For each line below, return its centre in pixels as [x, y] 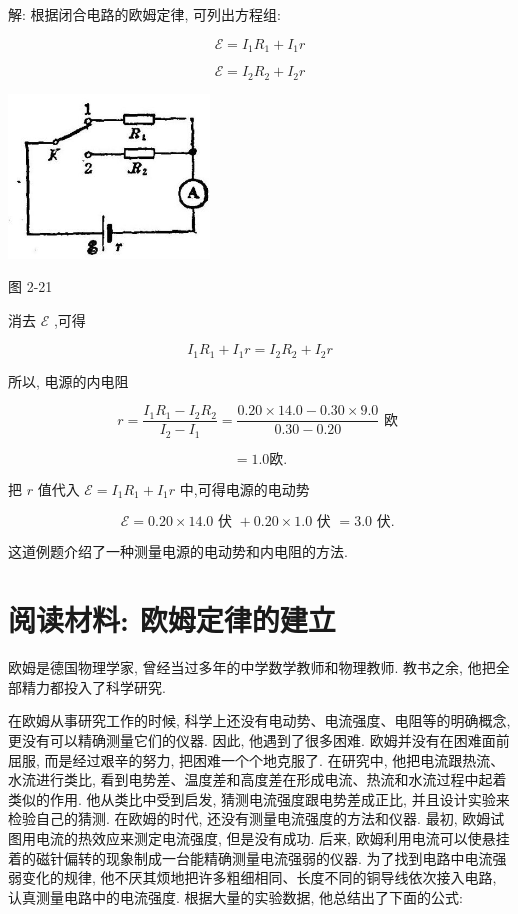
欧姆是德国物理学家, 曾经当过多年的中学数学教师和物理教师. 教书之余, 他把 [252, 667]
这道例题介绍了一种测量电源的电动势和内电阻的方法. [178, 550]
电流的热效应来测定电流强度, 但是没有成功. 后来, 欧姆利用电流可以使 [258, 837]
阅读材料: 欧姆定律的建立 [172, 619]
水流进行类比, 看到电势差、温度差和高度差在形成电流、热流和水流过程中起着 [257, 779]
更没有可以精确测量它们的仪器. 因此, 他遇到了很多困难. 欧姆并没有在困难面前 [259, 740]
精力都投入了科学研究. [93, 686]
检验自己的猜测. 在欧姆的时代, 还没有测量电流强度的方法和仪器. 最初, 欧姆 [249, 818]
